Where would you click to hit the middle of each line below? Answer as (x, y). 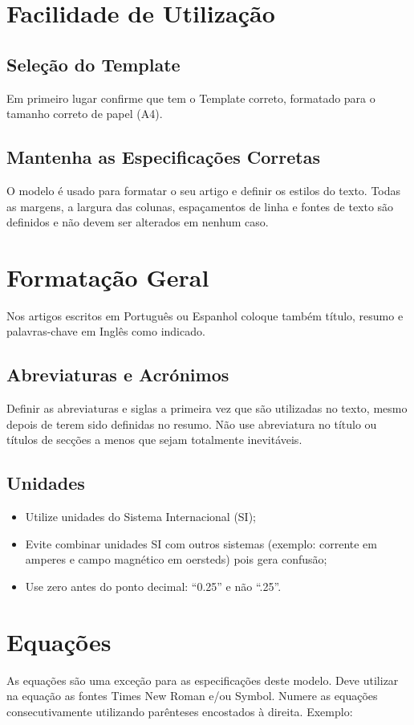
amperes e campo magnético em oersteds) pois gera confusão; (176, 559)
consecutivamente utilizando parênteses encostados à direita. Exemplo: (180, 711)
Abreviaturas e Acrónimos (118, 375)
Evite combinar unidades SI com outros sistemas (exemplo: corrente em (201, 543)
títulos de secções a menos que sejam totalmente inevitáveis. (154, 440)
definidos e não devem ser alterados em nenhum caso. (138, 222)
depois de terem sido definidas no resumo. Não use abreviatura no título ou (192, 424)
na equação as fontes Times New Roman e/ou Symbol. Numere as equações (192, 696)
